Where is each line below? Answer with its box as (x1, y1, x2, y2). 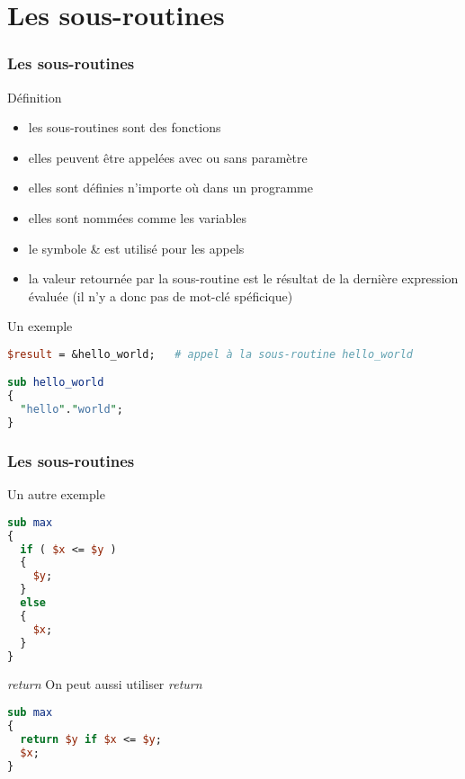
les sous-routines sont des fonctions (28, 118, 221, 137)
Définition (7, 87, 62, 106)
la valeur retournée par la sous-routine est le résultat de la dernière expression (28, 269, 459, 288)
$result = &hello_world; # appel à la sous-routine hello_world (7, 347, 414, 361)
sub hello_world (7, 376, 104, 389)
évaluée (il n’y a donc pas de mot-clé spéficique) (28, 286, 293, 305)
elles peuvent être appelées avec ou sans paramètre (28, 148, 308, 166)
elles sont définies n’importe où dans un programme (28, 178, 313, 197)
